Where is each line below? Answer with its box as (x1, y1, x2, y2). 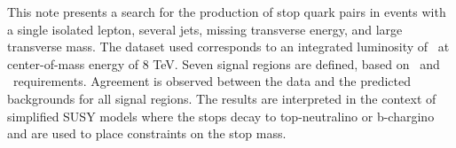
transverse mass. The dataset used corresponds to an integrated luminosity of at (7, 37, 450, 56)
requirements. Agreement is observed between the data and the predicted (12, 72, 411, 90)
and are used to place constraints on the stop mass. (7, 124, 287, 143)
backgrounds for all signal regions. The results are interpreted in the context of (7, 89, 436, 107)
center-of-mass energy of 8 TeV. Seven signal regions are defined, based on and (7, 54, 440, 73)
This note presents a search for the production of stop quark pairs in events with (7, 3, 446, 20)
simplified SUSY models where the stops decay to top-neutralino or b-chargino (7, 106, 435, 125)
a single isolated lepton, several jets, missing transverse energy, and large (7, 19, 403, 38)
